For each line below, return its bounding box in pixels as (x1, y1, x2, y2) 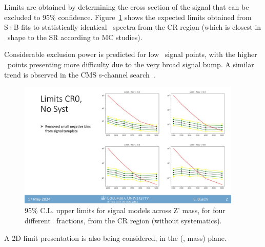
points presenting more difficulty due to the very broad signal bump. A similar (7, 59, 254, 69)
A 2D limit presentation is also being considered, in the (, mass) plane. (4, 232, 227, 243)
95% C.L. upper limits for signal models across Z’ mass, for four (25, 205, 226, 216)
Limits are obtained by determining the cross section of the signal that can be (4, 2, 249, 12)
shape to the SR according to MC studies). (7, 31, 142, 42)
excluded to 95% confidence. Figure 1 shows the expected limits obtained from (4, 11, 252, 22)
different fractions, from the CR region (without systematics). (25, 215, 222, 225)
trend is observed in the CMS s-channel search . (4, 69, 155, 80)
